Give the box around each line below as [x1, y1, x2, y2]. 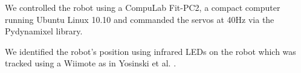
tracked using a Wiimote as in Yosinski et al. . [5, 57, 176, 69]
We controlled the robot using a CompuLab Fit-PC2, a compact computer [5, 1, 280, 13]
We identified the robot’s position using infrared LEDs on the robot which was [5, 45, 296, 57]
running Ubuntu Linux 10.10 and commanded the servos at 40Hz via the [5, 13, 274, 25]
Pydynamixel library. [5, 25, 83, 37]
